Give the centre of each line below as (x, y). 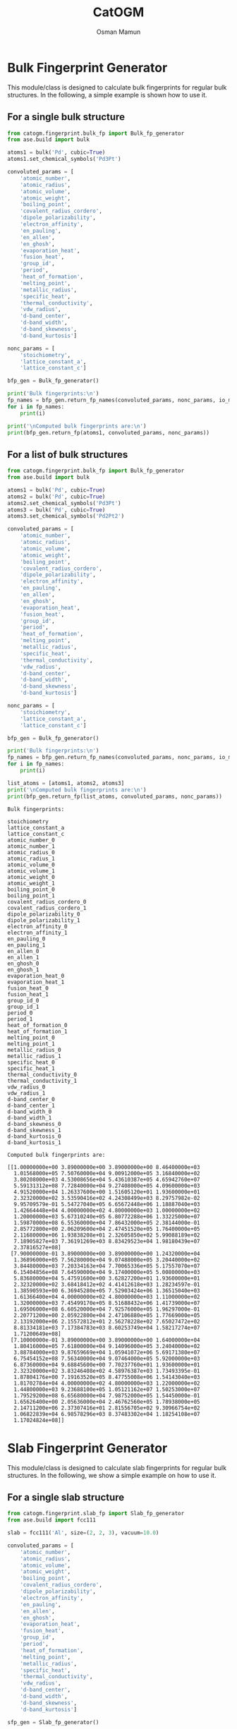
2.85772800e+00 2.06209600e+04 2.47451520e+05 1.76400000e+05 (107, 1229)
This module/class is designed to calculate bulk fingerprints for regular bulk (117, 87)
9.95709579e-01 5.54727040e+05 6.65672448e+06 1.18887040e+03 (107, 1204)
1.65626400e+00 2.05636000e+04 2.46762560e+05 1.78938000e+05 (107, 1402)
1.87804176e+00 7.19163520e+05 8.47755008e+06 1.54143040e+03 (107, 1377)
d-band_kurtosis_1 (34, 1142)
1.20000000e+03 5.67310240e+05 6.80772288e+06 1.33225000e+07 (107, 1217)
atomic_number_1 (31, 846)
